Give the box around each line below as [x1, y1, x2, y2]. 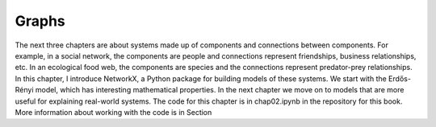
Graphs [15, 12, 66, 30]
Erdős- [388, 73, 412, 84]
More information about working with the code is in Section [15, 107, 212, 117]
